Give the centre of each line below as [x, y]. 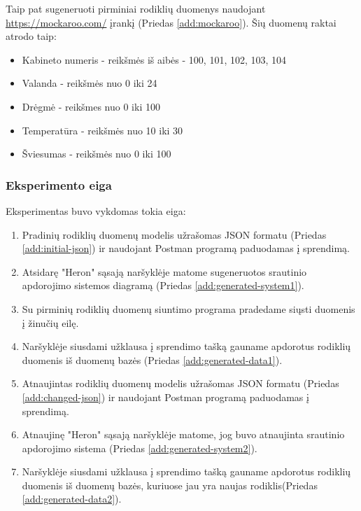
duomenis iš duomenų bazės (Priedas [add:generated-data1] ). [152, 359]
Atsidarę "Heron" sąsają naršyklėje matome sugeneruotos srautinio [164, 271]
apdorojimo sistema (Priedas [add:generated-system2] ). [140, 448]
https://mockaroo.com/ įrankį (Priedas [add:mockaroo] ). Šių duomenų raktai [171, 22]
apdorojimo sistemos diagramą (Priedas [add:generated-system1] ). [163, 285]
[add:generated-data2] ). [72, 499]
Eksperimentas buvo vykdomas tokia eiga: [96, 210]
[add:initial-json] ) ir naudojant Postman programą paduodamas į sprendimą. [186, 248]
